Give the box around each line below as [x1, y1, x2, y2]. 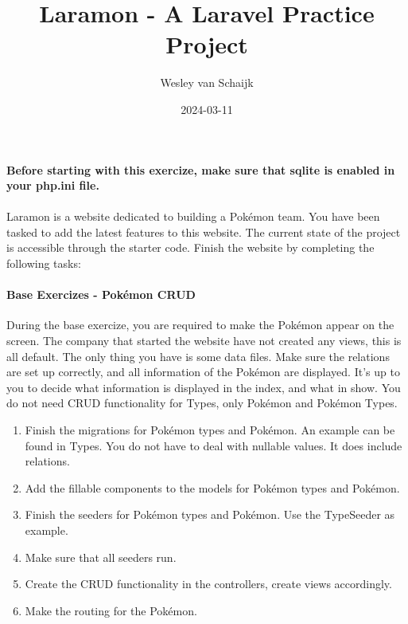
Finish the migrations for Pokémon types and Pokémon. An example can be [25, 422, 395, 438]
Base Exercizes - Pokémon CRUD [6, 286, 196, 303]
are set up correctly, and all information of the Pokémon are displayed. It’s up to [6, 363, 400, 380]
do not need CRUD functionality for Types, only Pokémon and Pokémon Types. [6, 394, 398, 411]
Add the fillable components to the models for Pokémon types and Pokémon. [25, 479, 400, 496]
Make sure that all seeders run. [25, 548, 177, 565]
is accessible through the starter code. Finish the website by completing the [6, 239, 375, 256]
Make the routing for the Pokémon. [25, 602, 197, 618]
